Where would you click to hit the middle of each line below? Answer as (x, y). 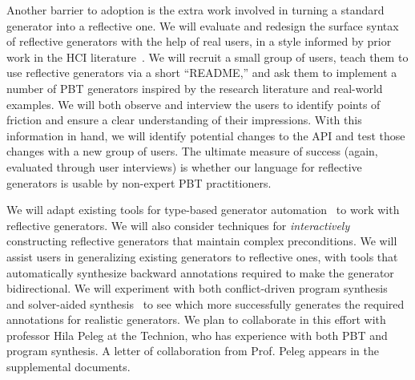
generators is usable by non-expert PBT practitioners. (139, 182)
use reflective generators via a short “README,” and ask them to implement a (202, 73)
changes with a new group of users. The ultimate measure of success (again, (192, 151)
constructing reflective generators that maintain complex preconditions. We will (202, 241)
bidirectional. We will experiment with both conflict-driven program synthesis (197, 288)
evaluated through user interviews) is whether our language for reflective (184, 166)
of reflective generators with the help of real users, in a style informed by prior (199, 41)
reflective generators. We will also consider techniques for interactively (178, 225)
